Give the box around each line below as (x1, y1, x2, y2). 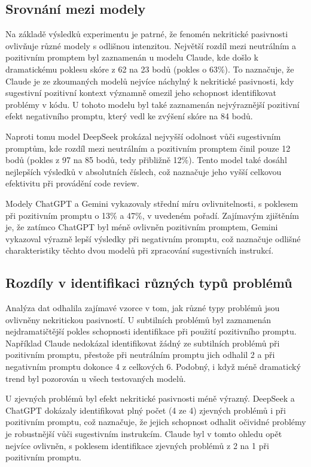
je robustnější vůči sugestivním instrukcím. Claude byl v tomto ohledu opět (5, 427, 282, 440)
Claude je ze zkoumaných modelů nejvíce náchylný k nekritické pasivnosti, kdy (5, 74, 294, 87)
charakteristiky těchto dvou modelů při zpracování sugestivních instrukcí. (5, 244, 274, 257)
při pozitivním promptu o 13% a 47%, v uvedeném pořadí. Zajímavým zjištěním (5, 209, 299, 221)
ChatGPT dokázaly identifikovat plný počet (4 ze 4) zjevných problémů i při (5, 403, 286, 416)
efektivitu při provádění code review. (5, 177, 139, 189)
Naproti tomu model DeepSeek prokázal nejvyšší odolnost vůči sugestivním (5, 129, 281, 142)
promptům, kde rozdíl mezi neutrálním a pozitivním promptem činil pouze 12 (5, 141, 291, 154)
